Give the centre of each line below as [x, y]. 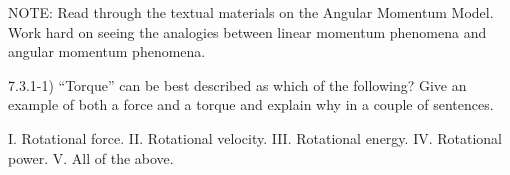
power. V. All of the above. [91, 157]
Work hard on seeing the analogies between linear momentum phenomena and [247, 31]
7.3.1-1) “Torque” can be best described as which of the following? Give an [237, 84]
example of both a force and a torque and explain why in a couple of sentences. [251, 104]
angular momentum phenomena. [107, 51]
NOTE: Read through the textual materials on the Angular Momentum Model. [251, 12]
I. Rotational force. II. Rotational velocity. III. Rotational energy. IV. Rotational [255, 137]
